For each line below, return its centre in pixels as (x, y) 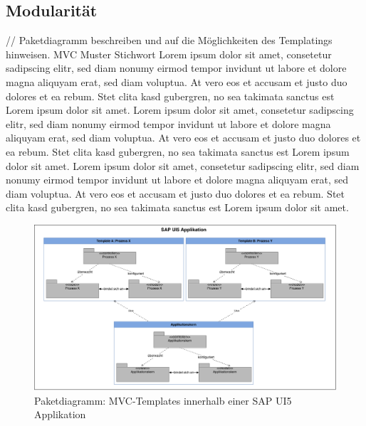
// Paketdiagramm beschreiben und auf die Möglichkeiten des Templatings (169, 40)
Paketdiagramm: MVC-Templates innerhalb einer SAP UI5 (163, 400)
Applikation (60, 414)
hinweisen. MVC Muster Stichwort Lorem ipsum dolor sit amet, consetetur (169, 54)
